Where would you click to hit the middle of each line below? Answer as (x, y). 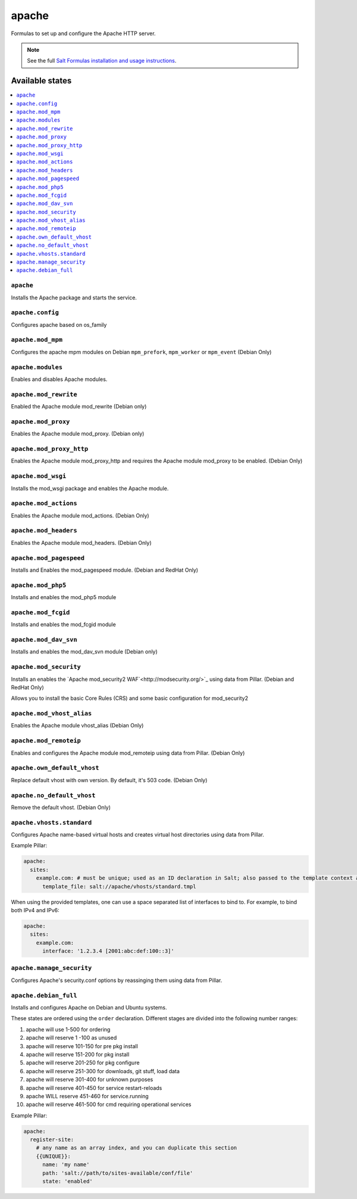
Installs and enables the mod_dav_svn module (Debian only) (84, 652)
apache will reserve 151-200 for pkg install (78, 1054)
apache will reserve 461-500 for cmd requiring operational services (109, 1104)
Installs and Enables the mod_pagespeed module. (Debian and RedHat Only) (105, 570)
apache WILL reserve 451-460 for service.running (87, 1096)
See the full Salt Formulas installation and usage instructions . (102, 61)
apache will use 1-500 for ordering (68, 1029)
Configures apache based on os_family (59, 324)
